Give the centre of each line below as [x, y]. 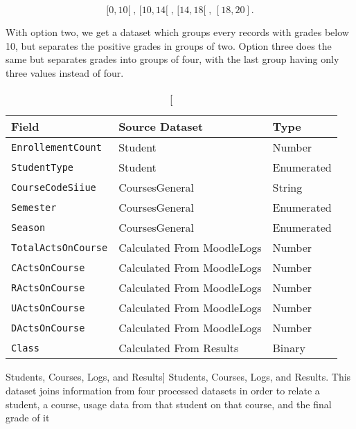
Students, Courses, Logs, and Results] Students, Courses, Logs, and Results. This [178, 377]
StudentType [43, 167]
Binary [289, 348]
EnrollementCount [56, 147]
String [287, 188]
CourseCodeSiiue [54, 187]
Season [28, 227]
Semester [34, 207]
